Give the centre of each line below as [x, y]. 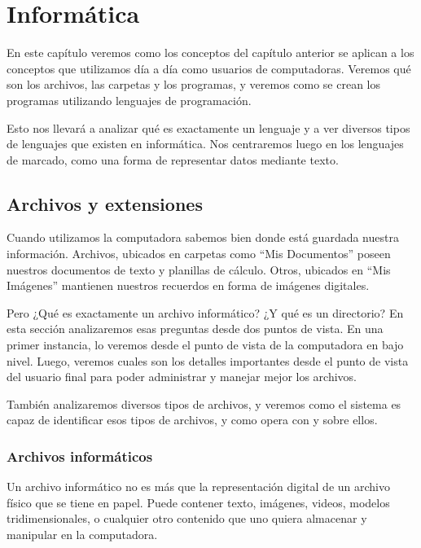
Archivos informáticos [80, 456]
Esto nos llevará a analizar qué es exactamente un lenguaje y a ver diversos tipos [208, 127]
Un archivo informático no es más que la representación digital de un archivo [198, 487]
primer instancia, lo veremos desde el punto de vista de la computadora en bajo [205, 345]
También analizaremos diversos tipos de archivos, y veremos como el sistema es [204, 403]
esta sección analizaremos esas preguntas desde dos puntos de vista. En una [195, 329]
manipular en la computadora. [82, 535]
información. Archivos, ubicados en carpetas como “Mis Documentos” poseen [199, 254]
